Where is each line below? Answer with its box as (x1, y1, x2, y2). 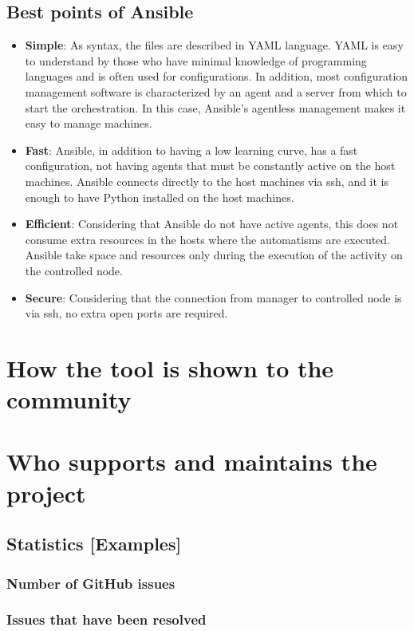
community (6, 383, 132, 416)
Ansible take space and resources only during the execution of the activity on (25, 246, 403, 263)
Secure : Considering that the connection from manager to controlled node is (25, 289, 402, 306)
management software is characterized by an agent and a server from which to (25, 83, 407, 100)
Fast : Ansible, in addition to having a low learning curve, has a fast (25, 141, 358, 158)
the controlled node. (25, 262, 123, 278)
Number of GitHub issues (6, 573, 175, 593)
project (6, 476, 86, 509)
